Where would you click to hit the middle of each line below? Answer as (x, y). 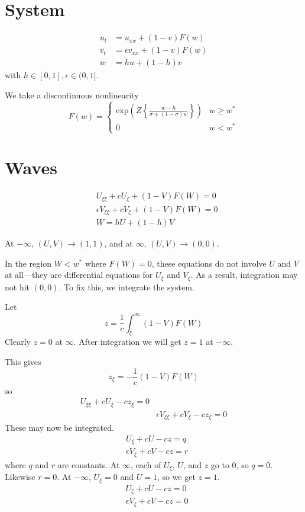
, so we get (176, 477)
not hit (17, 287)
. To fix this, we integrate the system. (126, 287)
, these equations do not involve (209, 263)
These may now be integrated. (59, 428)
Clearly (18, 342)
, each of (146, 464)
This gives (23, 361)
